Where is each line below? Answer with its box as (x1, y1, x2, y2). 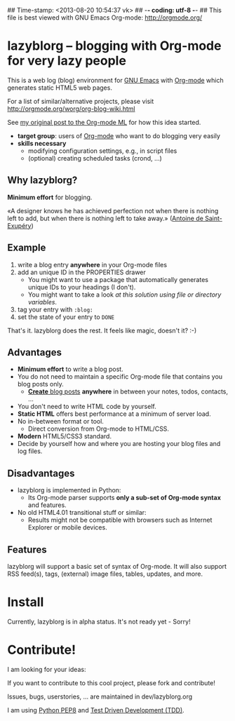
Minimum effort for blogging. (7, 193, 93, 201)
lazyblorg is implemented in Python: (17, 486, 121, 494)
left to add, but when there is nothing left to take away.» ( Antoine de (7, 214, 203, 222)
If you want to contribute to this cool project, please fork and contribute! (7, 678, 216, 687)
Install (7, 594, 44, 610)
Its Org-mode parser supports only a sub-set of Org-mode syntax (27, 494, 221, 502)
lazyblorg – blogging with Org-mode (7, 38, 222, 54)
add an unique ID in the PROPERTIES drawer (17, 268, 146, 276)
